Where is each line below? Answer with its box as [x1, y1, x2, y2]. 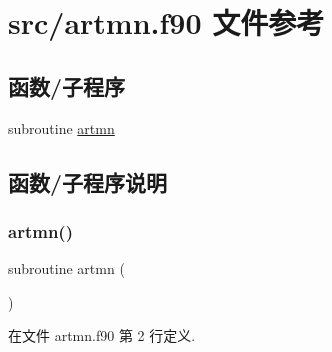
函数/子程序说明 [8, 166, 168, 197]
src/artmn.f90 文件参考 [8, 2, 325, 43]
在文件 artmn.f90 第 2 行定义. [8, 325, 196, 346]
